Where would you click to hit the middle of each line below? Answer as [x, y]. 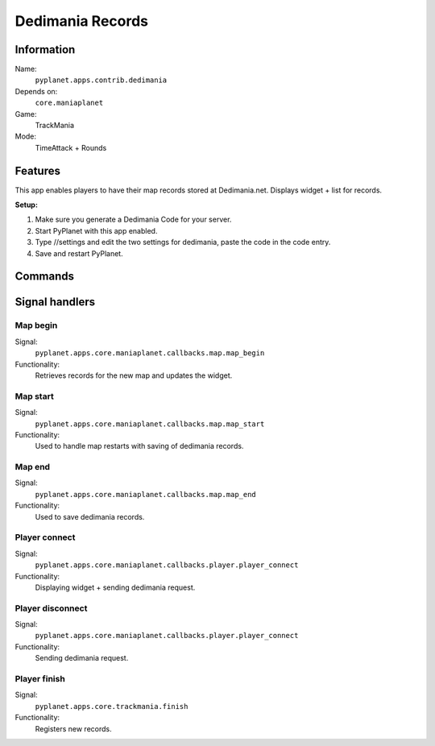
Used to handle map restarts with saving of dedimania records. [139, 446]
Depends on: [36, 91]
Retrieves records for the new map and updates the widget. [134, 375]
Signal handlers [55, 302]
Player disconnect [51, 608]
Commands [45, 277]
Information [45, 50]
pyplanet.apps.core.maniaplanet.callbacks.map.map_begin [150, 353]
